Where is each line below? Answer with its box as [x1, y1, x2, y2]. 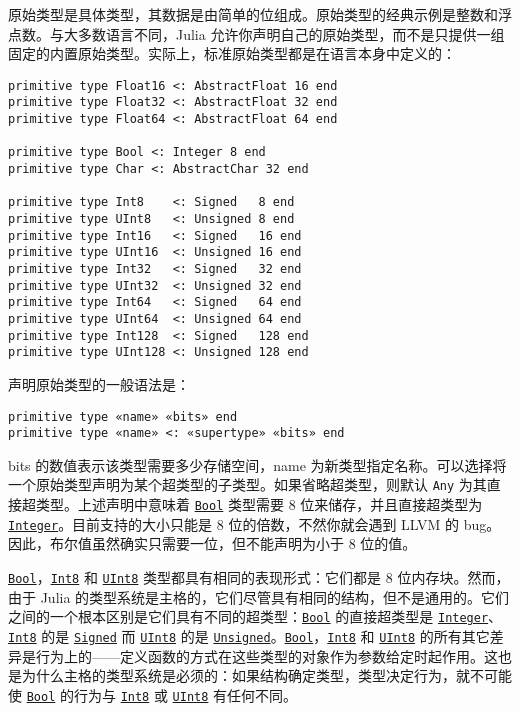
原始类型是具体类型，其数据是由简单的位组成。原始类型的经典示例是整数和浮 [8, 4, 512, 24]
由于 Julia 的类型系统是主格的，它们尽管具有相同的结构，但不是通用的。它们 [8, 586, 510, 607]
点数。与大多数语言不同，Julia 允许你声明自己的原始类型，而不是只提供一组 [8, 23, 505, 44]
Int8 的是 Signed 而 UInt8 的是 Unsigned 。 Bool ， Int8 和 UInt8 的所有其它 [8, 625, 490, 646]
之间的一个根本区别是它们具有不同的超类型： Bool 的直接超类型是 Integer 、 [8, 606, 503, 627]
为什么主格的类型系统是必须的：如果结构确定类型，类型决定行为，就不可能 [21, 665, 512, 686]
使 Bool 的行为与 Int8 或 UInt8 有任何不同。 [8, 684, 298, 705]
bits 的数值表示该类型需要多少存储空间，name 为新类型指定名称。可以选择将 [8, 454, 507, 475]
